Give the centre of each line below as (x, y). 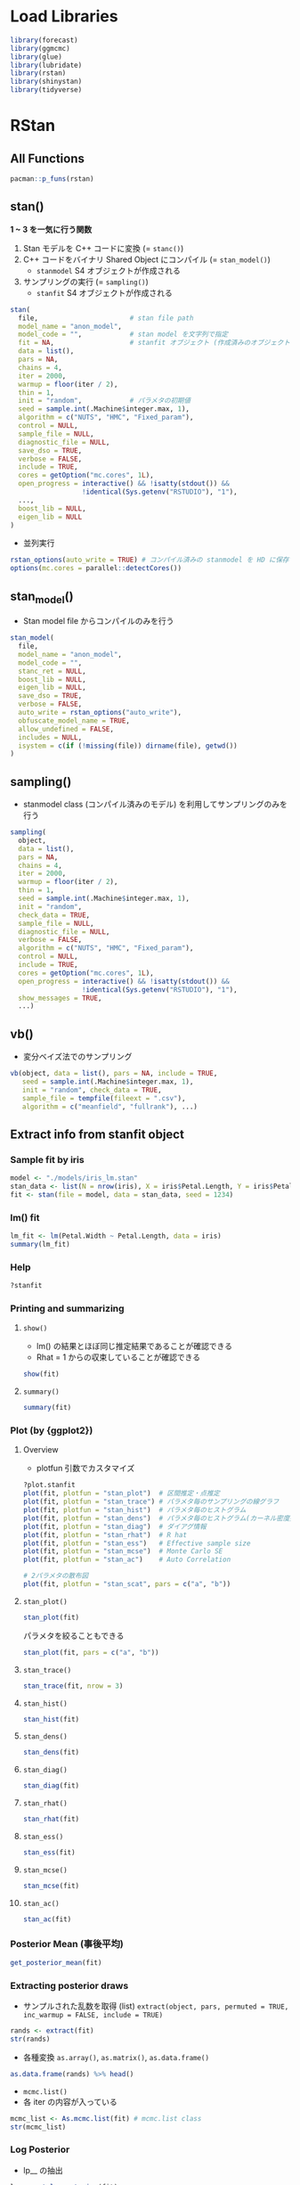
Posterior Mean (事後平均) (67, 1944)
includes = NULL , (50, 737)
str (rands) (30, 2039)
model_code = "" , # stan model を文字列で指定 (123, 335)
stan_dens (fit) (51, 1753)
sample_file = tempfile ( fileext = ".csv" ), (104, 1098)
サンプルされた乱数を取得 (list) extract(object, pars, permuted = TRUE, (156, 2006)
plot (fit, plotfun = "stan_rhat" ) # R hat (105, 1534)
